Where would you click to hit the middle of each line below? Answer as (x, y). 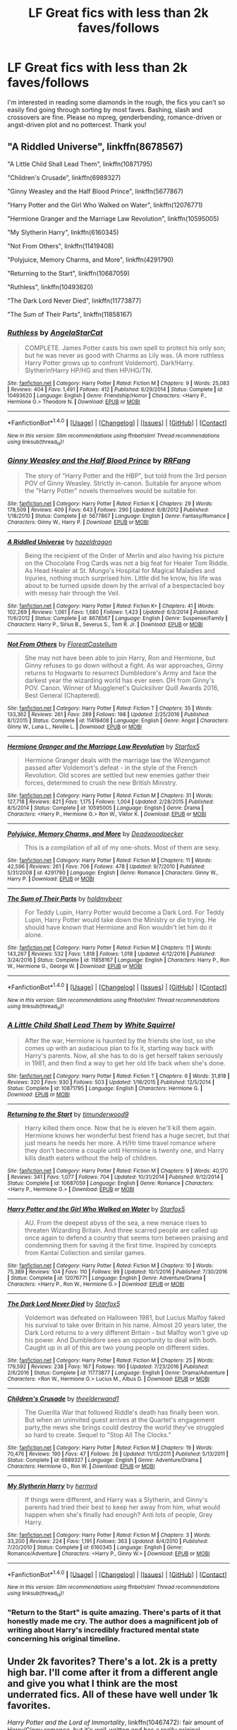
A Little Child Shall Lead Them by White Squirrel (91, 1025)
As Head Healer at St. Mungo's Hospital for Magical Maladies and (120, 571)
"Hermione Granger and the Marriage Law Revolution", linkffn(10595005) (114, 218)
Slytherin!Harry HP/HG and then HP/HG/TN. (89, 370)
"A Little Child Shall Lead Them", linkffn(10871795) (80, 164)
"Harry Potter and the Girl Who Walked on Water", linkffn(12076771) (105, 205)
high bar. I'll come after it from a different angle (113, 1672)
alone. (34, 935)
